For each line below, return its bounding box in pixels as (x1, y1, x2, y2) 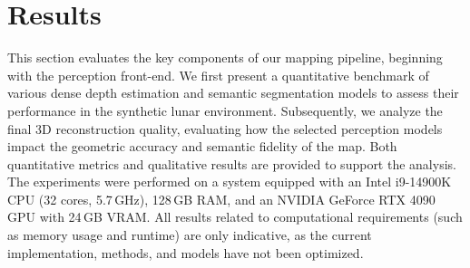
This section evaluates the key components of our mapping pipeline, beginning (7, 48, 443, 67)
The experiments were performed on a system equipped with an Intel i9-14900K (7, 172, 452, 191)
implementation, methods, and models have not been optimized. (7, 243, 364, 262)
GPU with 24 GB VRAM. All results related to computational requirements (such (7, 207, 463, 226)
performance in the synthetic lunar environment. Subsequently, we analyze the (7, 100, 443, 120)
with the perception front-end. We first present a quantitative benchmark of (7, 65, 429, 84)
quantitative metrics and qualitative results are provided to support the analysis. (7, 154, 456, 173)
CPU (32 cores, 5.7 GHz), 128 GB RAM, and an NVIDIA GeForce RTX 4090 (7, 189, 436, 208)
